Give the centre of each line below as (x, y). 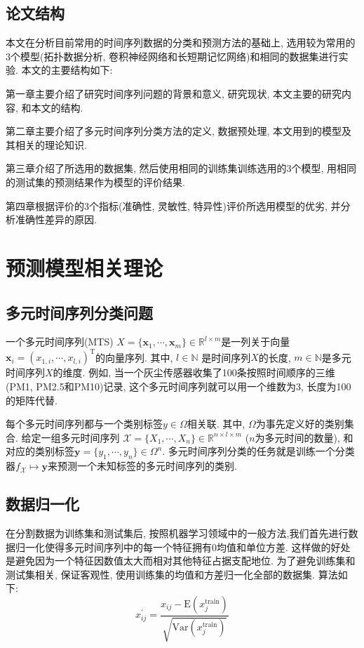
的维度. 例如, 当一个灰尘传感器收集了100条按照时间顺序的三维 (194, 372)
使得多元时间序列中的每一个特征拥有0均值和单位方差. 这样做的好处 (197, 547)
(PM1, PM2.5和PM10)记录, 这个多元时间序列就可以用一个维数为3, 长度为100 (178, 386)
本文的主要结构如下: (67, 70)
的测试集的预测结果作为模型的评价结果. (95, 181)
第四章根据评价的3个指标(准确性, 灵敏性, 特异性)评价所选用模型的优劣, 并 (173, 205)
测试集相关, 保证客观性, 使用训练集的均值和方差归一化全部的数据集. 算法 (172, 574)
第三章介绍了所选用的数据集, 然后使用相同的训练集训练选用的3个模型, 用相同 (181, 168)
